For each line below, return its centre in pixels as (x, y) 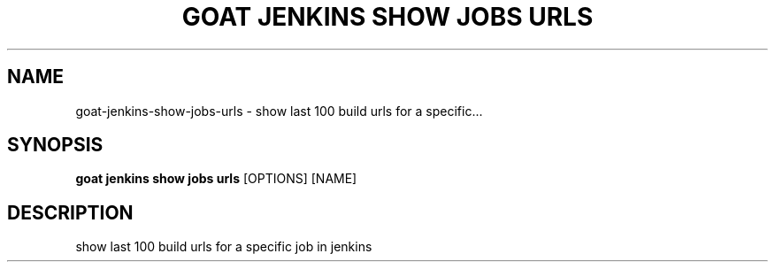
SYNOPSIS (55, 145)
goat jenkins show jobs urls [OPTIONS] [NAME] (216, 179)
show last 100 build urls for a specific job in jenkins (224, 247)
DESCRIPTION (70, 212)
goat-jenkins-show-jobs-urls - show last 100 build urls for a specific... (279, 111)
